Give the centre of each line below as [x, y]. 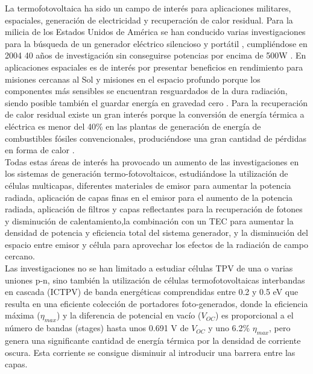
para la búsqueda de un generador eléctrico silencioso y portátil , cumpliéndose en [156, 43]
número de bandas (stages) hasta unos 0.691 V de [97, 328]
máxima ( [23, 315]
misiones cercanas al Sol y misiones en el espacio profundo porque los [133, 79]
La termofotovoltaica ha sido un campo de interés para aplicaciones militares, [148, 8]
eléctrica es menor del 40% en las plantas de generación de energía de [133, 126]
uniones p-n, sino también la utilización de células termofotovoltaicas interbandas [155, 280]
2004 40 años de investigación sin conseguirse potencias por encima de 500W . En [156, 55]
